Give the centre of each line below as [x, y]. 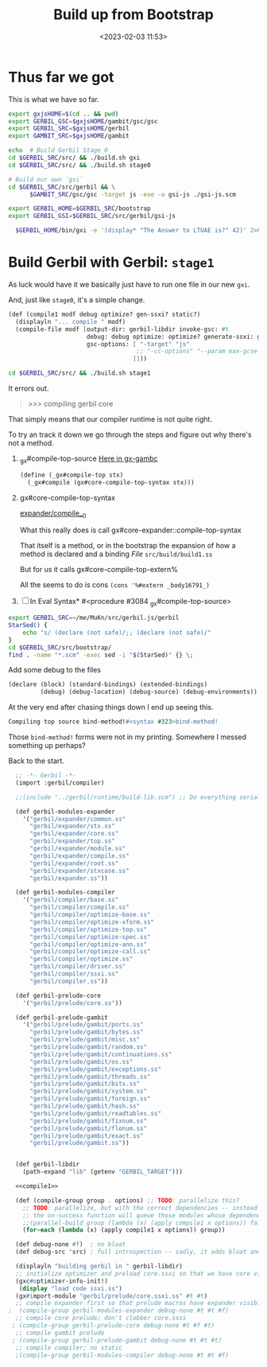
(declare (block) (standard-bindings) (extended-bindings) [108, 685]
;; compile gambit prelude [60, 1333]
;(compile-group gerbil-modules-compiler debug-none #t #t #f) [122, 1355]
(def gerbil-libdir [48, 1164]
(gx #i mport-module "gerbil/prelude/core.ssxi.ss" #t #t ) [112, 1296]
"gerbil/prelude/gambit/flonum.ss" [88, 1128]
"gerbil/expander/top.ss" [72, 841]
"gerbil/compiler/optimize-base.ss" [90, 915]
